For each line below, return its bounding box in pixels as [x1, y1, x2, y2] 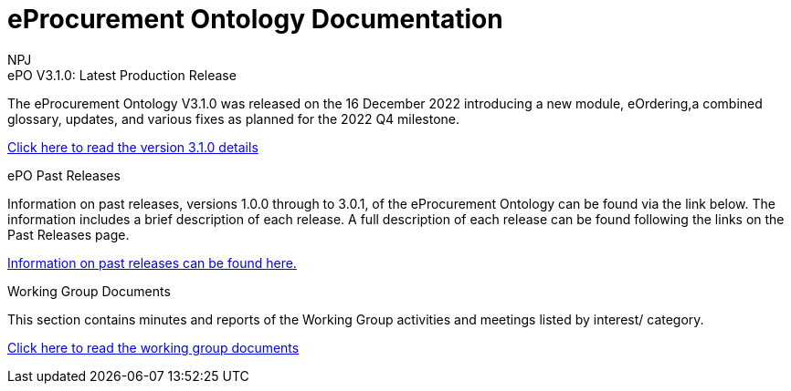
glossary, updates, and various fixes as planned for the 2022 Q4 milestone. [7, 110, 459, 127]
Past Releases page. [7, 226, 130, 242]
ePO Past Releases [7, 167, 121, 183]
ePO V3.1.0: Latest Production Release [7, 67, 237, 83]
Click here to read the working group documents [7, 339, 300, 355]
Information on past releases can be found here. [7, 254, 297, 271]
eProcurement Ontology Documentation [7, 4, 503, 35]
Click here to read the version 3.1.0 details [7, 139, 258, 155]
